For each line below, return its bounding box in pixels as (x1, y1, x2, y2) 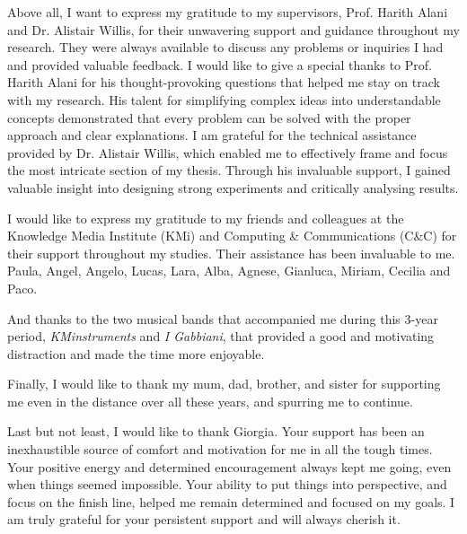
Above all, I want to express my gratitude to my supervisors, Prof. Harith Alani (7, 3, 448, 21)
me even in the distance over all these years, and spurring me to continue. (7, 391, 413, 410)
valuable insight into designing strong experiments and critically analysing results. (7, 178, 459, 197)
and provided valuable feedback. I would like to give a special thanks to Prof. (7, 55, 432, 74)
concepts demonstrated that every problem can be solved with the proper (7, 108, 411, 127)
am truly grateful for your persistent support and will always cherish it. (7, 510, 401, 529)
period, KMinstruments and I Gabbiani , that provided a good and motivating (7, 327, 435, 346)
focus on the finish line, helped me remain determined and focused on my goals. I (7, 492, 455, 511)
